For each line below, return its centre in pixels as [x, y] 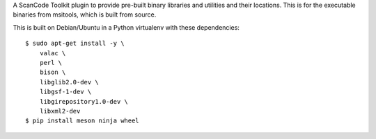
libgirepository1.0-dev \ [84, 101]
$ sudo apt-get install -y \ [75, 44]
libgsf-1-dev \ [65, 92]
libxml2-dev [60, 111]
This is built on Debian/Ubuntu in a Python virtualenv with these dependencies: [126, 27]
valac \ [53, 53]
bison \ [53, 72]
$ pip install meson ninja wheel [82, 121]
